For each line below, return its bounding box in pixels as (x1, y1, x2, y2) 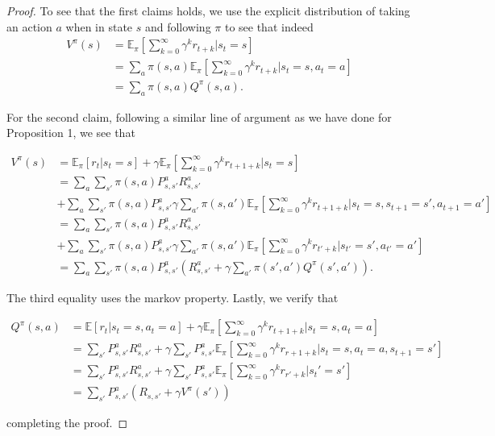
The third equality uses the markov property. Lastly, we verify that (6, 289, 339, 305)
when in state (65, 18, 133, 35)
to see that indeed (224, 18, 314, 35)
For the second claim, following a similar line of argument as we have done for (6, 108, 392, 125)
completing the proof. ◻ (6, 414, 128, 431)
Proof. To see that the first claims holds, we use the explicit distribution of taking (6, 2, 410, 19)
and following (144, 18, 211, 35)
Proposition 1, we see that (6, 124, 135, 141)
